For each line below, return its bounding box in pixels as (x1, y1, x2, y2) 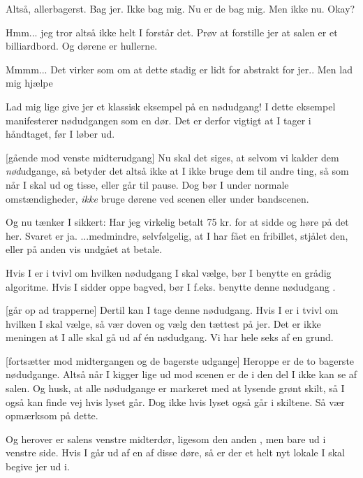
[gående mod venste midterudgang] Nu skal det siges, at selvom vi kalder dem (6, 150, 339, 164)
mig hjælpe (6, 75, 53, 90)
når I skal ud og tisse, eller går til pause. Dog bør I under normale (6, 177, 289, 191)
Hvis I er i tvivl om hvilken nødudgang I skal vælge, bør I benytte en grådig (6, 265, 332, 280)
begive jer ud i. (6, 459, 70, 474)
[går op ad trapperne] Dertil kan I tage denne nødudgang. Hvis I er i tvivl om (6, 303, 339, 317)
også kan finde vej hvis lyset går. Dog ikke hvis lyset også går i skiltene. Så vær (6, 394, 345, 409)
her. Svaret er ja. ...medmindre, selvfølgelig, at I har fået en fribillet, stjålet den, (6, 228, 348, 242)
